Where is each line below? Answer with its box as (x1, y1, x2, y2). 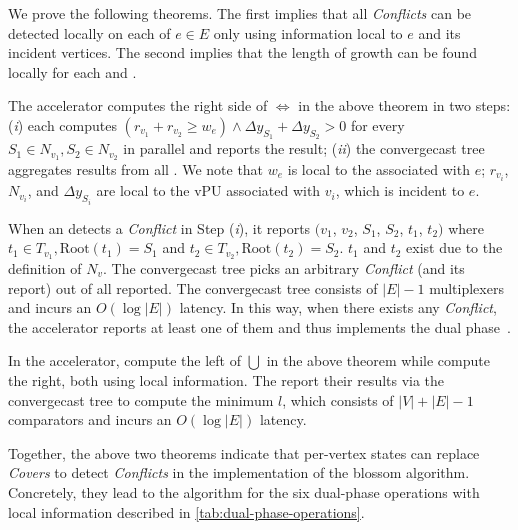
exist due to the (406, 237, 503, 258)
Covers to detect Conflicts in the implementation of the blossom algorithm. (8, 462, 470, 483)
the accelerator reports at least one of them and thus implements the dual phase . (8, 316, 511, 337)
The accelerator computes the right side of (8, 95, 268, 116)
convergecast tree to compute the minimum (8, 389, 274, 410)
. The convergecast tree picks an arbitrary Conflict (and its (103, 258, 465, 279)
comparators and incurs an (8, 409, 172, 430)
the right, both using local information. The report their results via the (8, 369, 445, 390)
